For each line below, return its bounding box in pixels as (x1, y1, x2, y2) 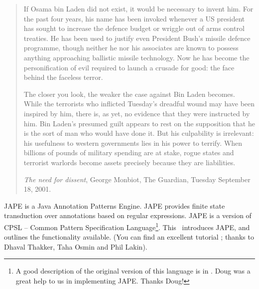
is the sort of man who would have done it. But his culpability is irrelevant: (23, 128, 254, 138)
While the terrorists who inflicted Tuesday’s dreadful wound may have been (23, 98, 255, 109)
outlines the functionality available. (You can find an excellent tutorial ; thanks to (4, 232, 254, 242)
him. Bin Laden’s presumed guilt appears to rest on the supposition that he (23, 118, 255, 128)
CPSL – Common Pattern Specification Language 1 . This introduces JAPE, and (4, 220, 250, 232)
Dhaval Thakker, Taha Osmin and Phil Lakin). (4, 241, 147, 252)
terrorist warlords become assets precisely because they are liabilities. (23, 157, 236, 167)
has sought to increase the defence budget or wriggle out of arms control (23, 23, 245, 33)
